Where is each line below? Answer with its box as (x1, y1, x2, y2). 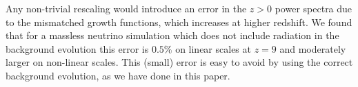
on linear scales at (175, 41, 251, 55)
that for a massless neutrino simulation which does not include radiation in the (6, 28, 339, 42)
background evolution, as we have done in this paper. (6, 68, 230, 82)
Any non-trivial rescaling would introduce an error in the (6, 1, 247, 15)
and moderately (279, 41, 346, 55)
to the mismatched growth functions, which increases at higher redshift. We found (6, 14, 352, 29)
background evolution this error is (6, 41, 149, 55)
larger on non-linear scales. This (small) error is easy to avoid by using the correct (6, 55, 353, 69)
